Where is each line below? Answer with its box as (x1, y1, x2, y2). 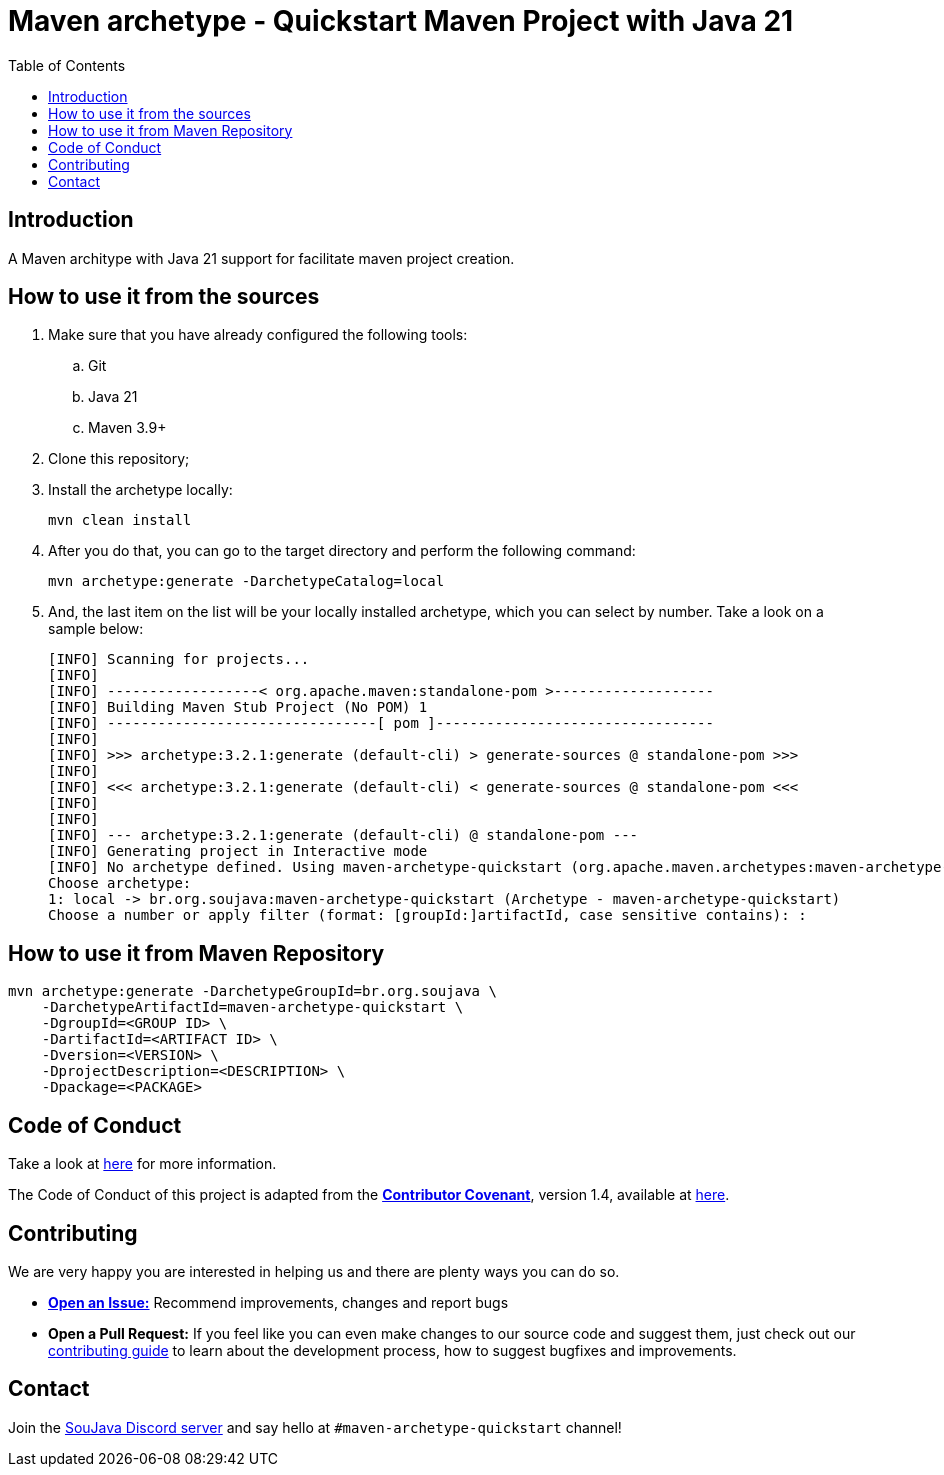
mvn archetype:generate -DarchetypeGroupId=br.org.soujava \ (8, 983, 497, 1000)
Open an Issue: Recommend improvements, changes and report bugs (48, 1293, 509, 1311)
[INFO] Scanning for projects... (48, 651, 310, 668)
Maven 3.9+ (88, 419, 167, 437)
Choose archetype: (48, 875, 192, 892)
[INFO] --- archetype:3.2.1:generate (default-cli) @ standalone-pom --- (48, 827, 639, 844)
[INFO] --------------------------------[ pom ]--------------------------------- (48, 715, 714, 732)
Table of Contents (8, 56, 126, 74)
